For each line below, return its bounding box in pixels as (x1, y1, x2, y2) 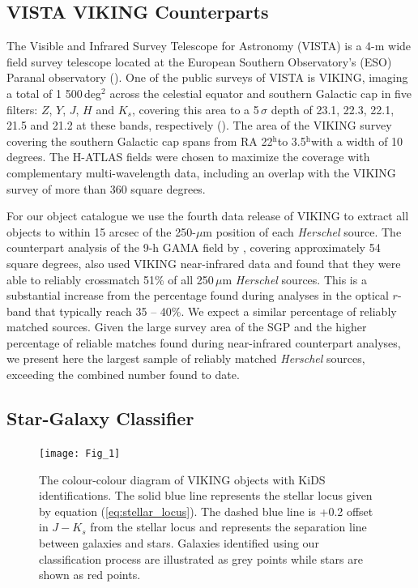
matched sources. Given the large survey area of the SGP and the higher (6, 318, 367, 335)
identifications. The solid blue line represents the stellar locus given (39, 487, 373, 504)
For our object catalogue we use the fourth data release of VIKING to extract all (6, 207, 409, 224)
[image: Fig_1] (39, 447, 121, 459)
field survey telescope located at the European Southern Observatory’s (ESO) (6, 53, 392, 70)
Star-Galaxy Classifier (6, 406, 194, 431)
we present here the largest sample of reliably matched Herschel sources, (6, 350, 365, 367)
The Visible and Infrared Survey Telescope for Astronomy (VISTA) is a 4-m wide (6, 37, 412, 54)
